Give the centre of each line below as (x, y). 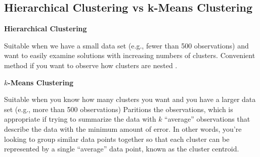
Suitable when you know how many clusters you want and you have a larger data (130, 99)
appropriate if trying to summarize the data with (80, 119)
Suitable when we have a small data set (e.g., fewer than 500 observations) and (126, 45)
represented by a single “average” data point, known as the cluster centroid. (122, 149)
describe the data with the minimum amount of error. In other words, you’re (123, 128)
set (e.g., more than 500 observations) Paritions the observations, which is (119, 109)
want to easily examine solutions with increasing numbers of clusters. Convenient (130, 55)
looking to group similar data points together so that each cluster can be (117, 139)
